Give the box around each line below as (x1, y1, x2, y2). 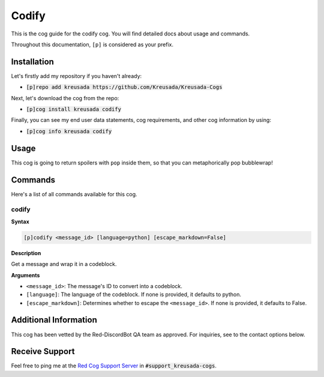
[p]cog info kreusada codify (26, 128, 112, 134)
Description (11, 249, 41, 256)
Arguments (11, 271, 40, 279)
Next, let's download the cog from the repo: (11, 94, 119, 101)
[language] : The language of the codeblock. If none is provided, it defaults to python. (26, 291, 241, 298)
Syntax (11, 218, 29, 225)
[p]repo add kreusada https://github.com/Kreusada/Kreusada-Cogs (26, 84, 223, 91)
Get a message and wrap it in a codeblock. (11, 261, 117, 268)
